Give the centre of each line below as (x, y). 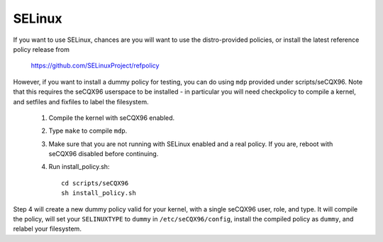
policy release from (41, 49)
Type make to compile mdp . (88, 131)
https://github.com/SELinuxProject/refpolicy (95, 66)
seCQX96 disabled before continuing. (104, 154)
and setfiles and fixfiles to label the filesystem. (81, 101)
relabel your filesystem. (47, 229)
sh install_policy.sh (99, 193)
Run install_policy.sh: (79, 167)
